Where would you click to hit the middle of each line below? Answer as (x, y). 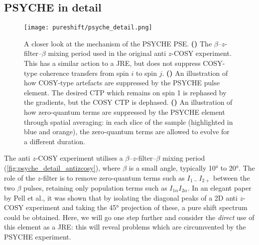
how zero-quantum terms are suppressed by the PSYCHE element (125, 112)
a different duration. (55, 141)
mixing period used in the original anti (107, 53)
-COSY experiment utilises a (79, 158)
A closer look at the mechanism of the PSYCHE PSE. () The (118, 43)
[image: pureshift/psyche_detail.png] (88, 28)
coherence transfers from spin (84, 73)
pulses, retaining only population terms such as (95, 188)
